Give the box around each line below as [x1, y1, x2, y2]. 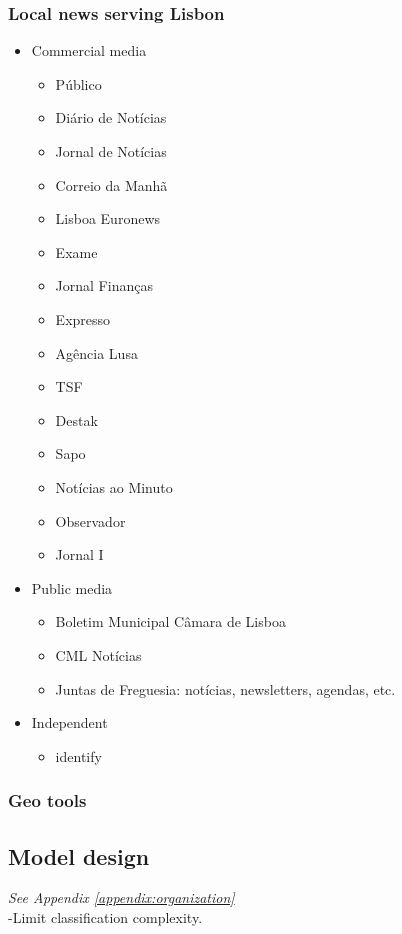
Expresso [55, 308, 111, 329]
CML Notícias [55, 644, 142, 665]
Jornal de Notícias [55, 141, 167, 161]
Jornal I [55, 544, 104, 565]
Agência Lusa [55, 342, 138, 363]
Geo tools [8, 788, 87, 813]
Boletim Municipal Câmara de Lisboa [55, 611, 286, 632]
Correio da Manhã [55, 174, 168, 195]
